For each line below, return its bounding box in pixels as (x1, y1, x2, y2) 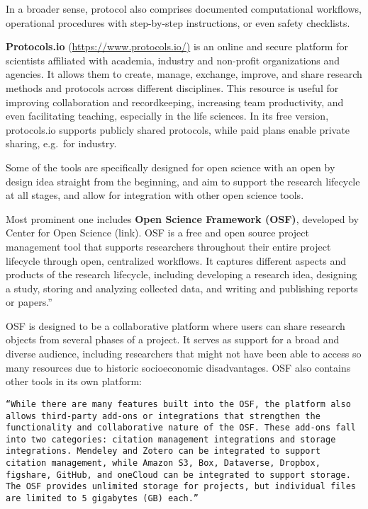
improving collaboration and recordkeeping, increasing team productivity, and (6, 94, 344, 109)
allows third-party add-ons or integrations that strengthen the (6, 411, 320, 421)
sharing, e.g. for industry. (6, 136, 117, 151)
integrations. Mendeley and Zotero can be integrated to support (6, 446, 320, 457)
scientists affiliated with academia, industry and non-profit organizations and (6, 52, 340, 67)
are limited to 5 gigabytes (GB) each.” (6, 493, 199, 504)
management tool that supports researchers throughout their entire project (6, 239, 331, 253)
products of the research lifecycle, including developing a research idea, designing (6, 267, 357, 282)
